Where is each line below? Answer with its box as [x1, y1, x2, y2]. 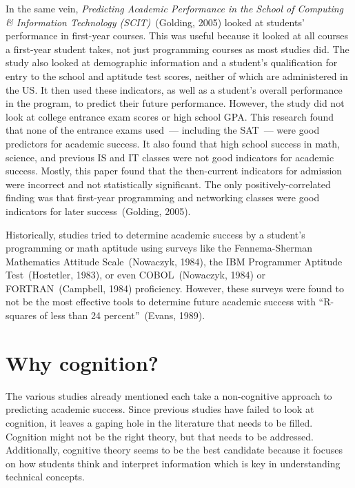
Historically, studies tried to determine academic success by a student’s [6, 227, 305, 241]
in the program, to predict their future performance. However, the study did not [6, 96, 345, 110]
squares [6, 308, 37, 323]
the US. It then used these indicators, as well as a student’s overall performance [6, 82, 343, 96]
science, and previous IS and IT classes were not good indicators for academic [6, 150, 334, 164]
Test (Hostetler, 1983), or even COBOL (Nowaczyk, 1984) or [6, 267, 266, 282]
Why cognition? [6, 348, 159, 376]
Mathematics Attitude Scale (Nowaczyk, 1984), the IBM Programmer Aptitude [6, 254, 343, 268]
